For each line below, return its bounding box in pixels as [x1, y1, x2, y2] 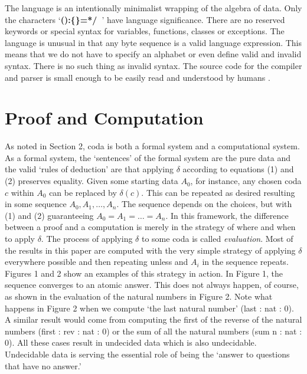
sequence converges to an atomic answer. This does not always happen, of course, [5, 278, 299, 291]
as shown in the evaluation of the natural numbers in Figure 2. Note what [5, 290, 273, 302]
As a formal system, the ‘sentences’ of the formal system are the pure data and [5, 151, 291, 163]
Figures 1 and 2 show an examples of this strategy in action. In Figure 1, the [5, 267, 283, 279]
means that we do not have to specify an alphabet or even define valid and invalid [5, 48, 302, 60]
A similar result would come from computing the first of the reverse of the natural [5, 313, 302, 326]
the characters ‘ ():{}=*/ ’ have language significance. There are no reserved [5, 13, 285, 25]
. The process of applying [41, 232, 133, 245]
